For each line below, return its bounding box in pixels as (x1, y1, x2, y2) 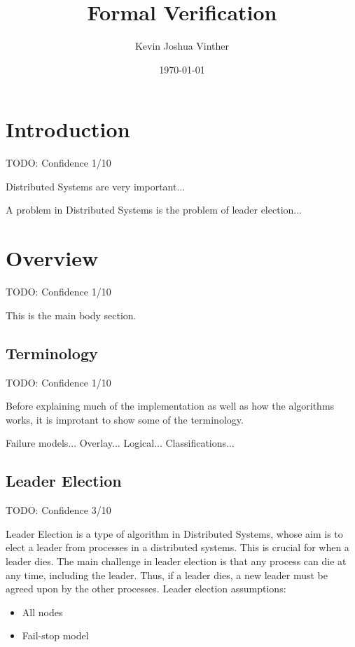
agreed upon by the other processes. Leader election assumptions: (6, 581, 286, 596)
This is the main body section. (6, 307, 137, 322)
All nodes (22, 604, 63, 619)
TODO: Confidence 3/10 (6, 503, 111, 517)
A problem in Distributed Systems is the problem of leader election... (6, 202, 302, 217)
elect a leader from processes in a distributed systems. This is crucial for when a (6, 540, 349, 555)
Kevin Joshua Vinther (134, 39, 230, 53)
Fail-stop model (22, 628, 89, 643)
